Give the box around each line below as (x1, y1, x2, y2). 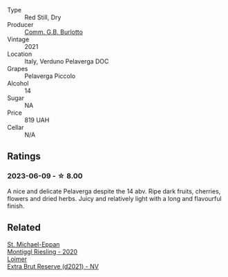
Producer (7, 21, 34, 28)
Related (7, 222, 41, 233)
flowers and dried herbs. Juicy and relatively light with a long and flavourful (7, 194, 222, 202)
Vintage (7, 35, 30, 44)
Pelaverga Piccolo (24, 72, 76, 80)
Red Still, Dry (24, 13, 61, 21)
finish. (7, 202, 25, 210)
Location (7, 50, 32, 58)
